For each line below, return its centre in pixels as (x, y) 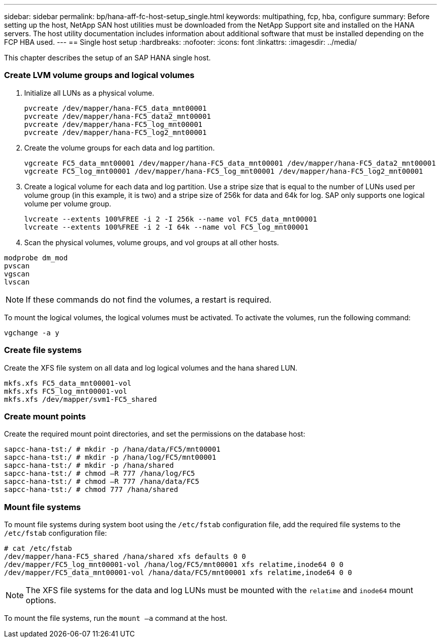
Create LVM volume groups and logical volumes (99, 75)
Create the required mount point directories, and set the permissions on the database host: (155, 434)
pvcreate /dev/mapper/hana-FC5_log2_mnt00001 (116, 132)
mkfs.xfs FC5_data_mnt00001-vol (68, 383)
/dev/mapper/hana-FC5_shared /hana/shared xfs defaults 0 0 (125, 556)
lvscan (17, 282)
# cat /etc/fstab (38, 548)
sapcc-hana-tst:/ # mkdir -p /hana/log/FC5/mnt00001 (110, 457)
